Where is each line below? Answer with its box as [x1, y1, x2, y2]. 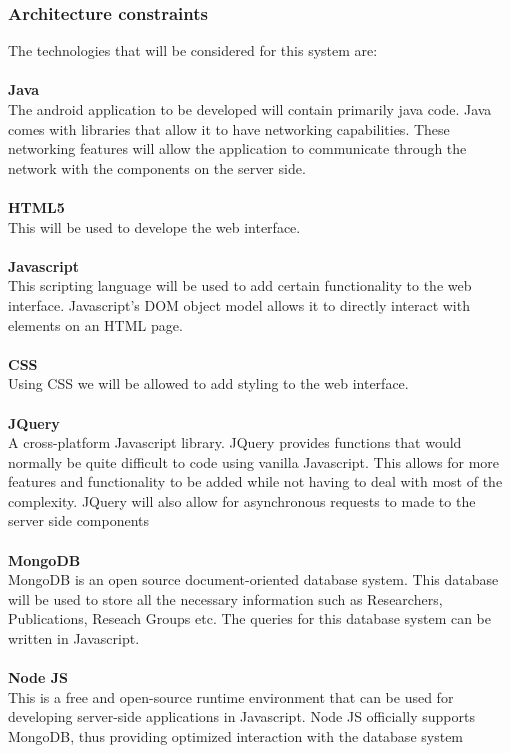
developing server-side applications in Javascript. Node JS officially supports [8, 706, 475, 727]
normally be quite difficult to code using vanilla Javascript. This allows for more [8, 451, 500, 472]
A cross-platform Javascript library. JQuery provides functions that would [8, 432, 462, 453]
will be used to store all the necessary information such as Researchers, [8, 588, 443, 609]
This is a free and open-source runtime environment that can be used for [8, 686, 454, 707]
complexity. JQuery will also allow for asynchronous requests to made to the [8, 490, 476, 511]
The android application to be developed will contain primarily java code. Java [8, 99, 492, 119]
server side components [8, 510, 150, 531]
